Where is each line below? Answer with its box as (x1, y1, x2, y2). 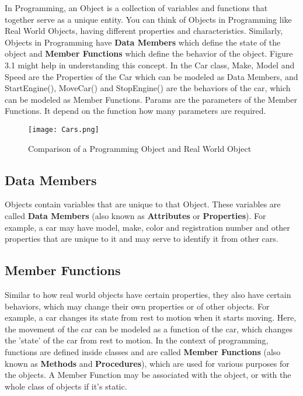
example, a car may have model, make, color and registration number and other (5, 221, 290, 233)
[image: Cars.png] (28, 125, 99, 134)
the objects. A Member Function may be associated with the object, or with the (5, 369, 291, 381)
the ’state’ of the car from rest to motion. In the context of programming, (5, 334, 269, 346)
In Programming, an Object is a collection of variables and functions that (5, 2, 268, 13)
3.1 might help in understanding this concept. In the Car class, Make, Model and (5, 58, 295, 71)
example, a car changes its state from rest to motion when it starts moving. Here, (5, 311, 297, 324)
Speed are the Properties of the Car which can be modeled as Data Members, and (5, 70, 298, 82)
